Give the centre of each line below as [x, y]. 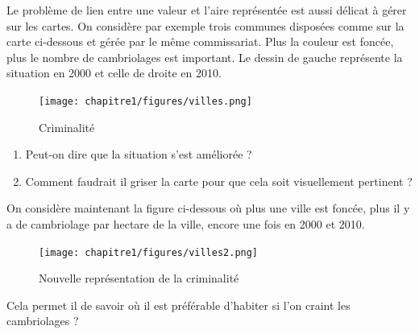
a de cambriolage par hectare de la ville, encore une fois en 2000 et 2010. [186, 224]
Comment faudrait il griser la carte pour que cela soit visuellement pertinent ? [219, 181]
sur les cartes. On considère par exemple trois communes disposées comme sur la [205, 25]
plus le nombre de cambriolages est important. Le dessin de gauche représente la [205, 57]
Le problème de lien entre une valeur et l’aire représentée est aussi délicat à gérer [207, 10]
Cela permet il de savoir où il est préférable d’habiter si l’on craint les [178, 305]
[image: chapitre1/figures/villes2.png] [149, 252]
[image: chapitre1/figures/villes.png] [145, 101]
